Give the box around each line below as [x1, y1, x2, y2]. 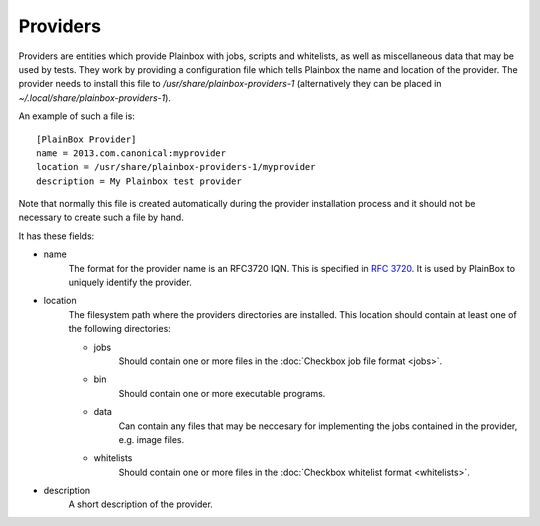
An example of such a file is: [18, 110, 135, 122]
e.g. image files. [118, 433, 185, 445]
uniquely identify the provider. [68, 276, 192, 289]
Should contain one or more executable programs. [118, 387, 326, 399]
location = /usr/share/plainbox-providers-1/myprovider [36, 161, 316, 173]
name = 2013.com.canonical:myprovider [36, 147, 227, 159]
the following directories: [68, 323, 172, 335]
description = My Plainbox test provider [36, 175, 242, 187]
